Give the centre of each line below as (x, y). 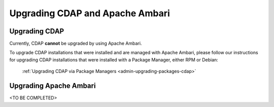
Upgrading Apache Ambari (53, 86)
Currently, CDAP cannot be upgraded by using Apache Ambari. (76, 44)
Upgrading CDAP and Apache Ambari (90, 13)
